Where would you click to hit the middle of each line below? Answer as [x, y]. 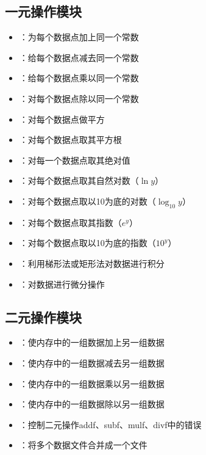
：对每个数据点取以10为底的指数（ [87, 243]
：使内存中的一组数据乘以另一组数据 [92, 383]
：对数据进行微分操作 [62, 284]
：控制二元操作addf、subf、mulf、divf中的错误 [110, 424]
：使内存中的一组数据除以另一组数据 [92, 404]
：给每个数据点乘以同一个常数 [79, 78]
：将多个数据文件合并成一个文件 [83, 445]
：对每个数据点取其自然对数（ [79, 180]
